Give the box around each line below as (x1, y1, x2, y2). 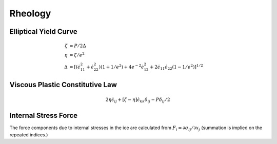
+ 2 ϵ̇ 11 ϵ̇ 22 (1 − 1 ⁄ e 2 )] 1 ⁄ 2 (149, 63, 204, 71)
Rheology (9, 8, 51, 19)
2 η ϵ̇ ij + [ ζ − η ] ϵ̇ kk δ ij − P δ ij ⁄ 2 (105, 97, 170, 104)
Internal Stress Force (9, 111, 78, 120)
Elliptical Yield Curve (9, 27, 78, 36)
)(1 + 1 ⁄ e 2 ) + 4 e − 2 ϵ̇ (98, 63, 144, 70)
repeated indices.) (9, 132, 48, 138)
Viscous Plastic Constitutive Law (9, 80, 117, 89)
